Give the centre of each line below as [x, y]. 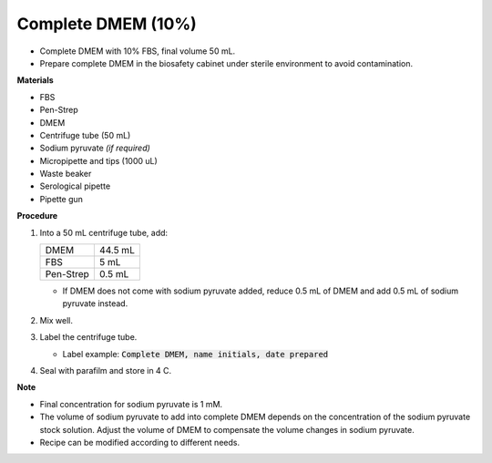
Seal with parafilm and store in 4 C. [106, 370]
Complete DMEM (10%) [107, 24]
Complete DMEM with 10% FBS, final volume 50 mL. [138, 51]
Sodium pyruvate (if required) [95, 148]
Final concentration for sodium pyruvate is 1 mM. [131, 404]
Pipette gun [61, 199]
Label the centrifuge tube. [88, 337]
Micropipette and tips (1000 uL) [99, 160]
